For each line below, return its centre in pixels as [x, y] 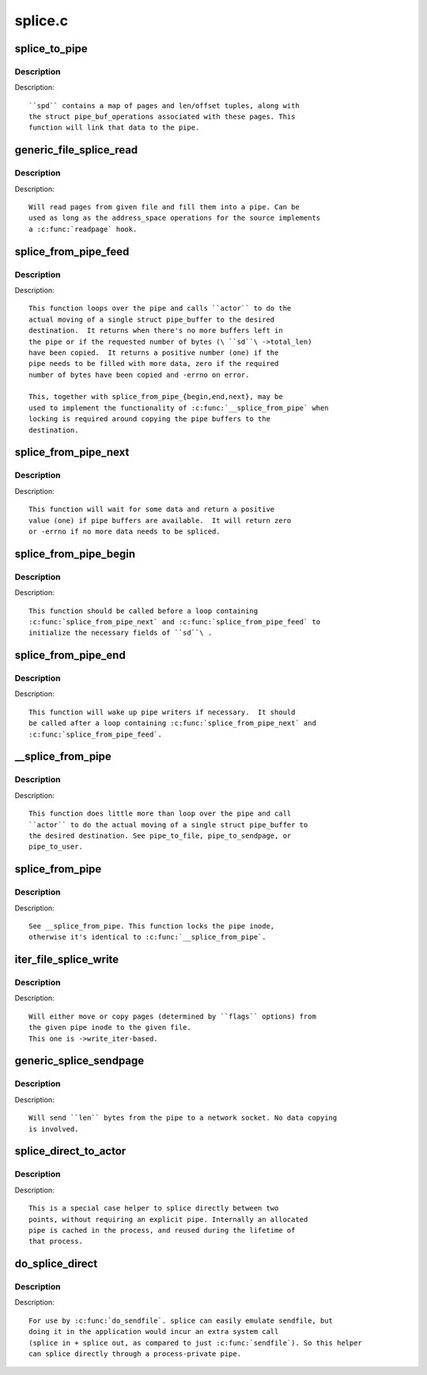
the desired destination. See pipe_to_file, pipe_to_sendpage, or [160, 835]
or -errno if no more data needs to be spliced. [125, 531]
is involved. [54, 1129]
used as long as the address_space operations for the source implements [175, 218]
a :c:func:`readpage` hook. [83, 229]
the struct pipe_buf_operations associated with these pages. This [162, 117]
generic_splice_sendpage [79, 1061]
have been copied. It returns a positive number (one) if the [154, 352]
